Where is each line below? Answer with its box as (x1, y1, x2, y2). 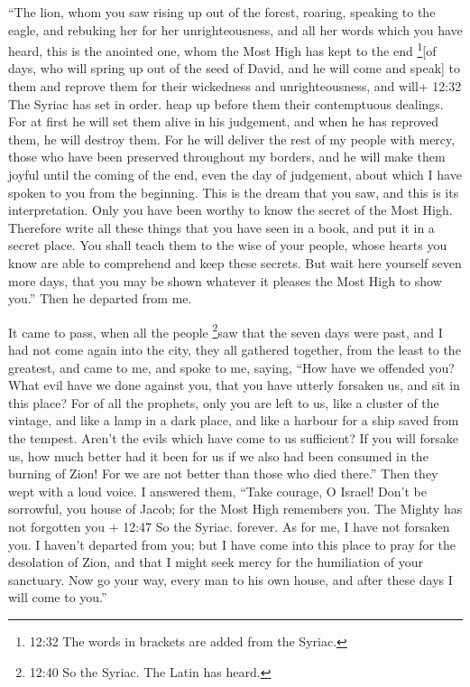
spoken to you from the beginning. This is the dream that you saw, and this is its (8, 182, 459, 201)
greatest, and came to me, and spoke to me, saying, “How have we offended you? (8, 357, 455, 376)
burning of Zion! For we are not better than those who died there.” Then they (8, 464, 438, 483)
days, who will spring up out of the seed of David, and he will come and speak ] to (8, 59, 461, 78)
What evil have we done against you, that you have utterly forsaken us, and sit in (8, 376, 460, 395)
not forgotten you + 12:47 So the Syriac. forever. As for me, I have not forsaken (8, 516, 450, 535)
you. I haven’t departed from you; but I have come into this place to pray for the (8, 534, 456, 553)
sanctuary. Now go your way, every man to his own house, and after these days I (8, 570, 453, 589)
